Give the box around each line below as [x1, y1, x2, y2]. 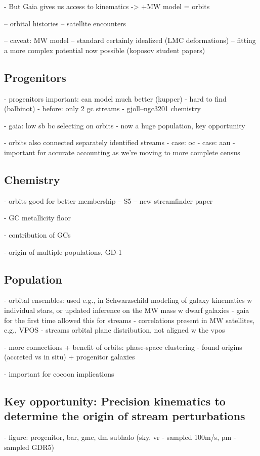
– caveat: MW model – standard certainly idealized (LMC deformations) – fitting [4, 35, 256, 45]
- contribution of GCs [4, 229, 71, 240]
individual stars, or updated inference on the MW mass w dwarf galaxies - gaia [4, 304, 249, 315]
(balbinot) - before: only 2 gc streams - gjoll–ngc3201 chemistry [4, 103, 201, 114]
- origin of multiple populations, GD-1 [4, 246, 122, 257]
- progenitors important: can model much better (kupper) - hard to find [4, 93, 227, 104]
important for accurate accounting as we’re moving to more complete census [4, 147, 240, 157]
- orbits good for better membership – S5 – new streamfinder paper [4, 195, 213, 206]
